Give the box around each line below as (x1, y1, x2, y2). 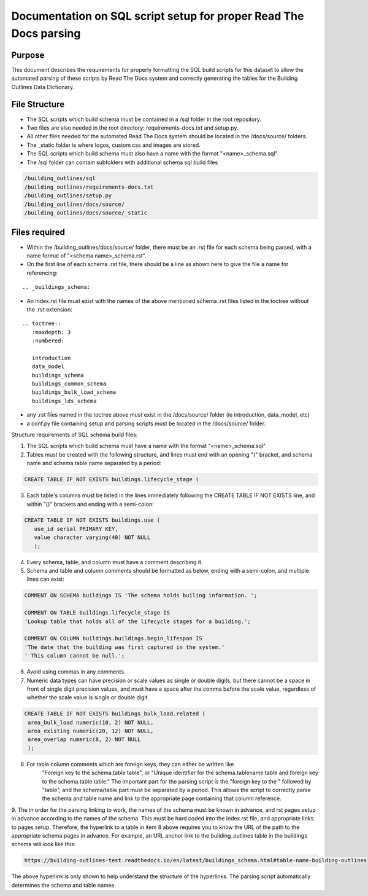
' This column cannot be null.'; (24, 652, 125, 659)
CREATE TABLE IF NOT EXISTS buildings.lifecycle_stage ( (24, 476, 199, 483)
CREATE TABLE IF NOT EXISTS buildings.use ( (24, 517, 161, 524)
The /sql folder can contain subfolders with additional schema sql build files (26, 159, 218, 166)
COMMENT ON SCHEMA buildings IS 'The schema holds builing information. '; (24, 592, 258, 599)
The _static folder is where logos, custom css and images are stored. (26, 141, 201, 149)
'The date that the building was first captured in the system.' (24, 643, 225, 651)
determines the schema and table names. (11, 881, 117, 889)
